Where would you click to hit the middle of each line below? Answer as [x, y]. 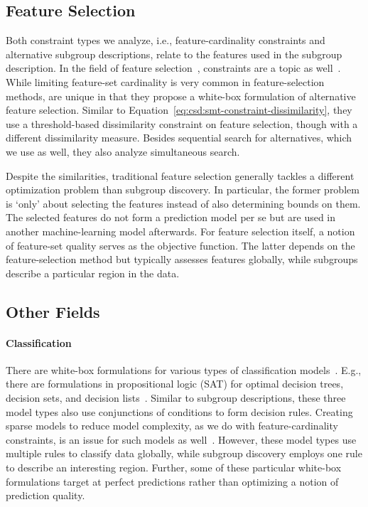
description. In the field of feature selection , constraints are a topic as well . [173, 68]
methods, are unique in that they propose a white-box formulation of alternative [181, 96]
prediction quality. [45, 495]
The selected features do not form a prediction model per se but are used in [171, 217]
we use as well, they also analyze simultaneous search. [123, 151]
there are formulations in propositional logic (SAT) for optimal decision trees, [175, 384]
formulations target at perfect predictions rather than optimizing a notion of [172, 481]
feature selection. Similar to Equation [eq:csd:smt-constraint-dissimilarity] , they [179, 110]
